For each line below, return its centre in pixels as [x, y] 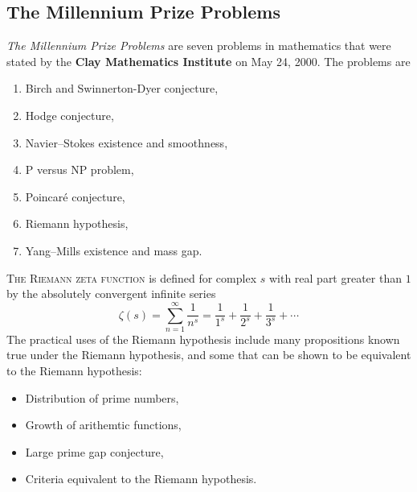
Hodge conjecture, [69, 115]
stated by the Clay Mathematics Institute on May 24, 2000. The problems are [208, 61]
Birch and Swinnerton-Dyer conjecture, [122, 88]
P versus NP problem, [80, 170]
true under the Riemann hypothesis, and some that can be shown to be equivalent [209, 355]
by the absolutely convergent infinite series [111, 294]
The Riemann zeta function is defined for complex [132, 277]
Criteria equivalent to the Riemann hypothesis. [141, 479]
